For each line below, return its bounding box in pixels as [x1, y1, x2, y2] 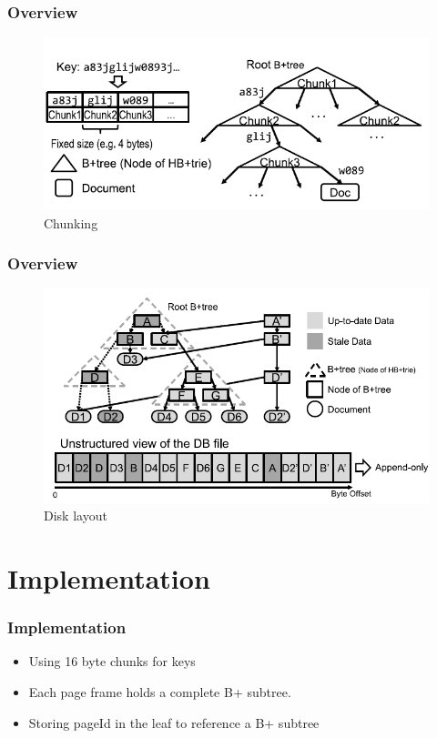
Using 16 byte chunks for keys [28, 652, 196, 671]
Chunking [44, 213, 98, 232]
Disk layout [44, 506, 107, 525]
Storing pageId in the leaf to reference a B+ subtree [28, 713, 320, 732]
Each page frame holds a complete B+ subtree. [28, 682, 291, 701]
